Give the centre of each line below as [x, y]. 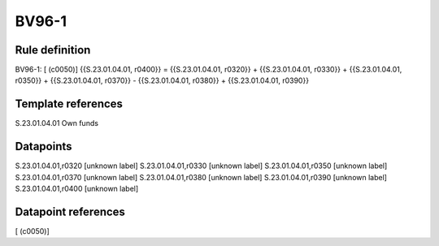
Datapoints [43, 147]
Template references [69, 104]
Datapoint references [70, 211]
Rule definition [53, 50]
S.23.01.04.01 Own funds [57, 123]
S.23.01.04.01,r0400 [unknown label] [77, 189]
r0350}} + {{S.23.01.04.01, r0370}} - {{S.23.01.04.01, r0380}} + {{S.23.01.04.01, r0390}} [162, 80]
